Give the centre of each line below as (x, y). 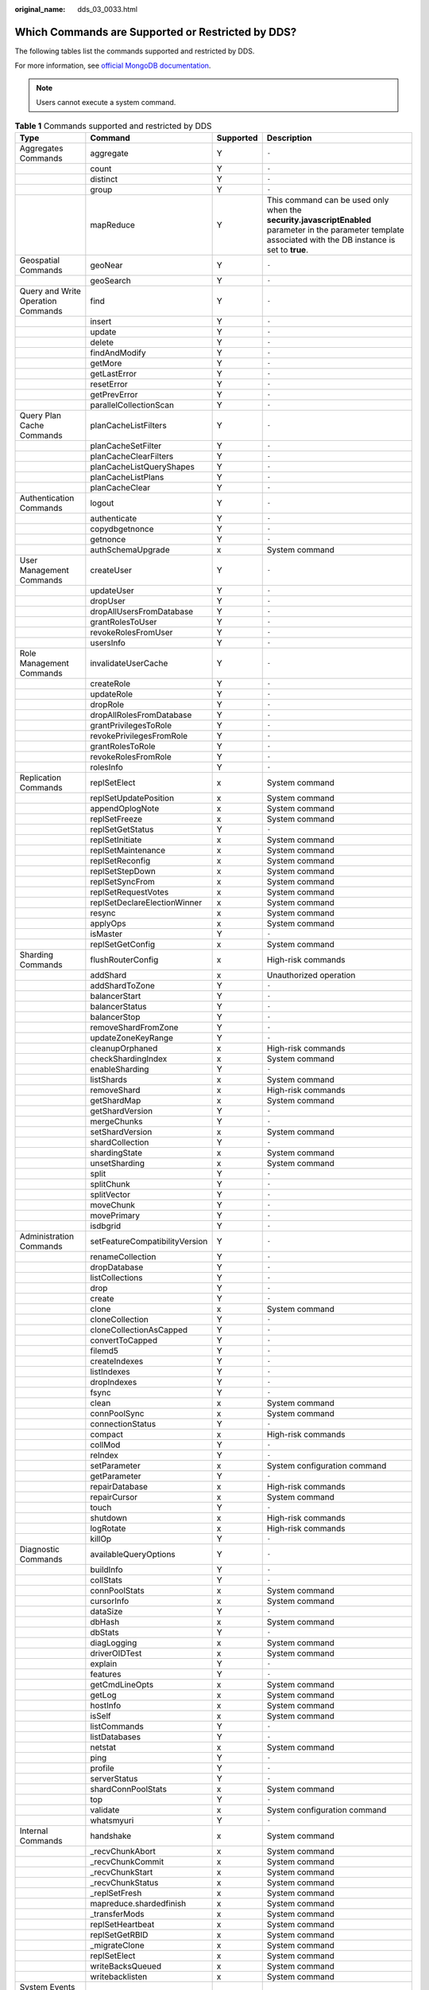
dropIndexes (114, 1382)
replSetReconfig (120, 860)
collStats (106, 1580)
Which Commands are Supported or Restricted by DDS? (156, 32)
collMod (105, 1445)
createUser (111, 570)
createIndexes (117, 1361)
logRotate (108, 1528)
